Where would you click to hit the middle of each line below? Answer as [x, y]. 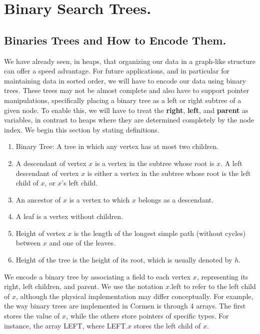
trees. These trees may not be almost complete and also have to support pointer [127, 90]
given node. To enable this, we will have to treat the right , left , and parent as [126, 110]
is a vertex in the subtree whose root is [155, 163]
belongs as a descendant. [176, 199]
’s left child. [79, 183]
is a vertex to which [99, 199]
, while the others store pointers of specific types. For [147, 316]
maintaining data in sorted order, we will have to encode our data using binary [125, 80]
